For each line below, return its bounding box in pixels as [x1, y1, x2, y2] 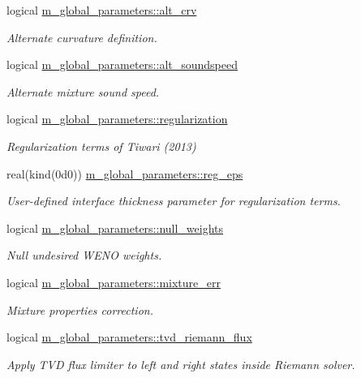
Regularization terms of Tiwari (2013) [6, 137, 196, 154]
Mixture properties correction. [6, 301, 153, 318]
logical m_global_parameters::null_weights [6, 219, 224, 236]
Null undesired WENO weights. [6, 247, 162, 264]
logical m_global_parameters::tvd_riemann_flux [6, 329, 252, 346]
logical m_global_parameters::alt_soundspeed [6, 56, 239, 73]
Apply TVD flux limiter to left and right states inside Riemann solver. [6, 355, 355, 372]
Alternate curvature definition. [6, 28, 157, 45]
